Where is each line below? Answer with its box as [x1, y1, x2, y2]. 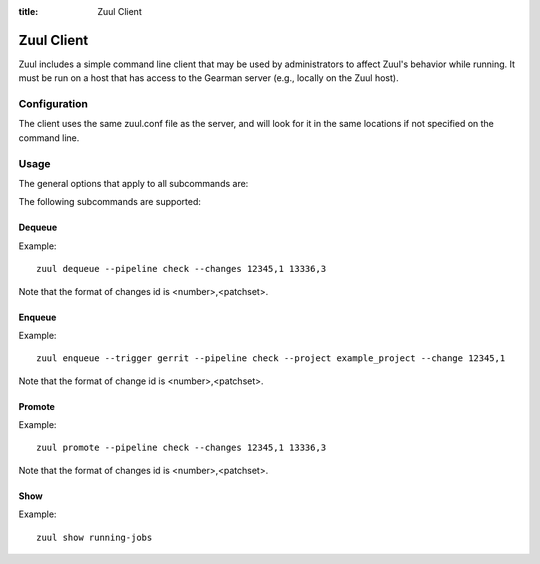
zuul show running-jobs [36, 531, 153, 543]
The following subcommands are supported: [18, 196, 202, 208]
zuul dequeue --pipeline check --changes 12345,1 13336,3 [36, 263, 327, 275]
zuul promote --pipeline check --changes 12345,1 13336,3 [36, 442, 327, 454]
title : [18, 6, 39, 17]
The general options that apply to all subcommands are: [18, 177, 249, 189]
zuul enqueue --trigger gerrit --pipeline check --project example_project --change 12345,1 [36, 353, 506, 364]
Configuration [18, 97, 89, 111]
